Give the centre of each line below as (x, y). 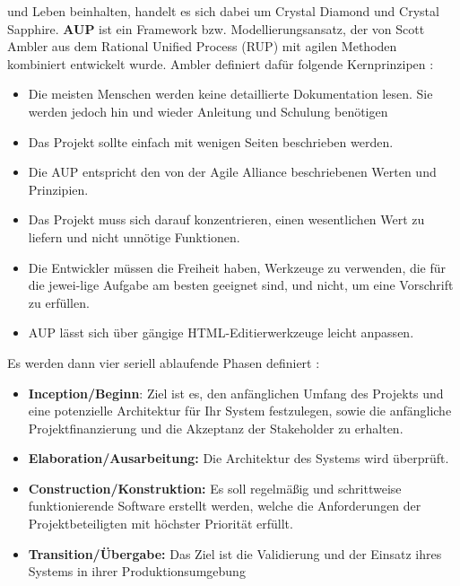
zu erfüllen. (59, 302)
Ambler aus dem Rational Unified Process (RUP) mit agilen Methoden (202, 46)
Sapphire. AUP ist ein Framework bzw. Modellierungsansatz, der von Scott (216, 28)
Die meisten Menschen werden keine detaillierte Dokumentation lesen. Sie (230, 94)
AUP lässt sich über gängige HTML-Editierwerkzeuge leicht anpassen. (221, 332)
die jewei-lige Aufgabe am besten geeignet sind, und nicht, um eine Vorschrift (241, 285)
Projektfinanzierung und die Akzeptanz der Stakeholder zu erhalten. (216, 428)
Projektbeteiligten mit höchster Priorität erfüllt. (161, 524)
